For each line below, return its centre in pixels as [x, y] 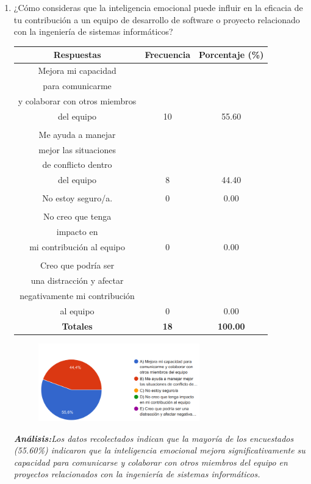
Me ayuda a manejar [77, 134]
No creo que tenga [77, 216]
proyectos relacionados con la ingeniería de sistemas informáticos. [137, 474]
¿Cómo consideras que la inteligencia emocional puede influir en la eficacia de [158, 7]
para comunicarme [77, 85]
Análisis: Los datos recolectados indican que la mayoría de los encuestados [154, 438]
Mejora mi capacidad [77, 70]
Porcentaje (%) [231, 55]
